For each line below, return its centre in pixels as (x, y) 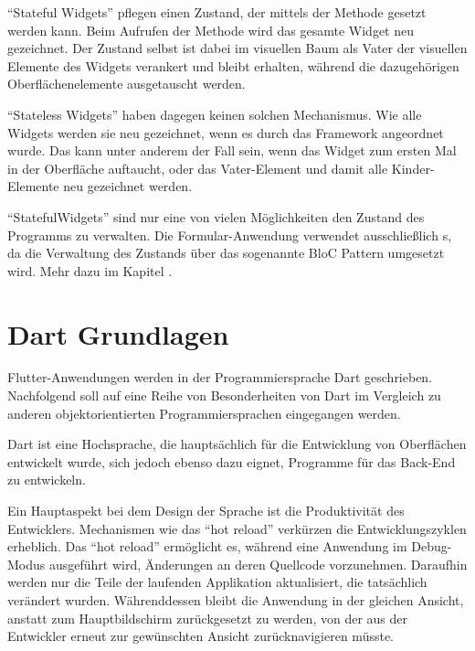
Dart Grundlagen (118, 333)
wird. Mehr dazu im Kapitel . (90, 270)
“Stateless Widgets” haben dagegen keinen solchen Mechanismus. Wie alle (215, 114)
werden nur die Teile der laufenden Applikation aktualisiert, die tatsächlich (217, 582)
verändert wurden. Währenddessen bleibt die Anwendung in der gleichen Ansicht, (236, 599)
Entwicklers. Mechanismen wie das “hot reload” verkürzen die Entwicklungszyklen (237, 528)
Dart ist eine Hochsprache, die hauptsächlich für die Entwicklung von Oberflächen (237, 444)
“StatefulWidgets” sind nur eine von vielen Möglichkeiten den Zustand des (216, 216)
